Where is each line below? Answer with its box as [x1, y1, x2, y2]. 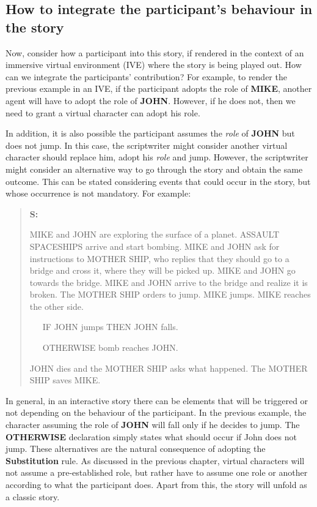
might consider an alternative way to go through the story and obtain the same [5, 162, 303, 175]
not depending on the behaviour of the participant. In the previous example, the [5, 406, 307, 419]
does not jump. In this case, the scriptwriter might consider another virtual [5, 138, 288, 151]
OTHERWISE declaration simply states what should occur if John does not [5, 430, 297, 443]
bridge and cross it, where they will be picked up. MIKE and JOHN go [29, 264, 296, 277]
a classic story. [5, 490, 60, 503]
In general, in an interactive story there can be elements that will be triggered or [5, 394, 308, 407]
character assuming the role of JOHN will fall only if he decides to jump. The [5, 418, 300, 431]
